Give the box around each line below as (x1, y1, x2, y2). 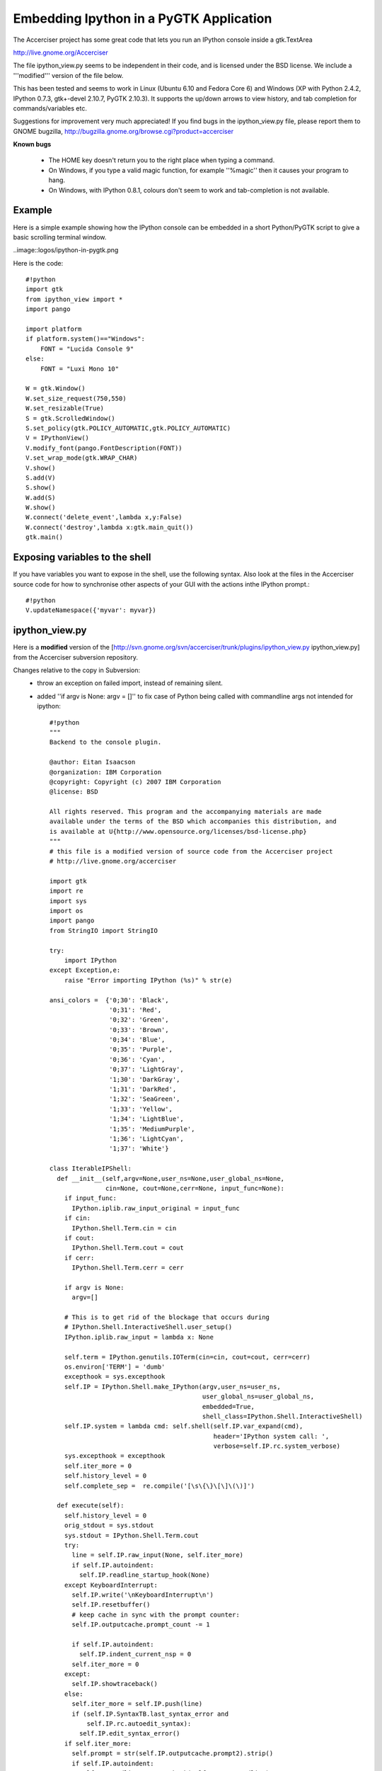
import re (50, 887, 83, 895)
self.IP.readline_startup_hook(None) (79, 1571, 210, 1579)
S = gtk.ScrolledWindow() (25, 414, 116, 422)
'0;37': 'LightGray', (108, 1065, 184, 1073)
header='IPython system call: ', (213, 1432, 330, 1440)
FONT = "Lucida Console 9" (40, 344, 134, 353)
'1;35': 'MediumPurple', (108, 1125, 195, 1133)
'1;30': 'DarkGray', (108, 1075, 180, 1083)
